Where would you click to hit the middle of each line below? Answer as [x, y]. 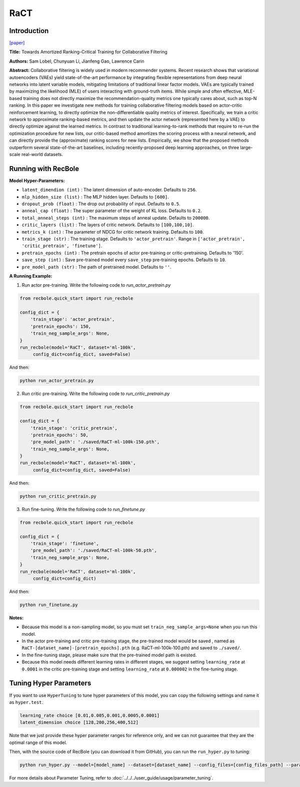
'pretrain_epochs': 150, [61, 326]
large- [246, 147]
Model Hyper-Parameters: [37, 181]
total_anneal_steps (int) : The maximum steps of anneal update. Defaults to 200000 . [116, 218]
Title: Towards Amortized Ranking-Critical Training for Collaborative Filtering [88, 52]
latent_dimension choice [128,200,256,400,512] [79, 722]
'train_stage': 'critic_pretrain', [74, 428]
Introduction [29, 31]
